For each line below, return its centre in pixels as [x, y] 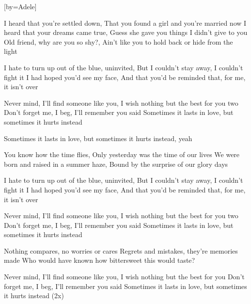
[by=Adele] [20, 6]
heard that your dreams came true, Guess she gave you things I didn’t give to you [126, 32]
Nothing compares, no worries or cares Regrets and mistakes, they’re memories [121, 250]
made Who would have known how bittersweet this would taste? [100, 260]
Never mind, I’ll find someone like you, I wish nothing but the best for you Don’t [124, 277]
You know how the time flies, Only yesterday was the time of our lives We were [122, 154]
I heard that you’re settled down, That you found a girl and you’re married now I [125, 23]
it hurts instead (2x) [34, 296]
